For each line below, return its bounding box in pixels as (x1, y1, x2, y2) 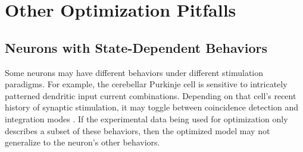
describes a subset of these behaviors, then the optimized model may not (5, 124, 270, 137)
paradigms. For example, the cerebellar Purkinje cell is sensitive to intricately (5, 78, 288, 90)
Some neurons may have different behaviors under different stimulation (5, 66, 264, 78)
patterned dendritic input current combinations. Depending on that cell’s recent (5, 89, 296, 102)
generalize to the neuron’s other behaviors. (5, 136, 160, 148)
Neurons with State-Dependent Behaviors (5, 38, 268, 56)
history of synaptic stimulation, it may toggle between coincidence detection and (5, 101, 298, 113)
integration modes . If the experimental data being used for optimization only (5, 112, 288, 125)
